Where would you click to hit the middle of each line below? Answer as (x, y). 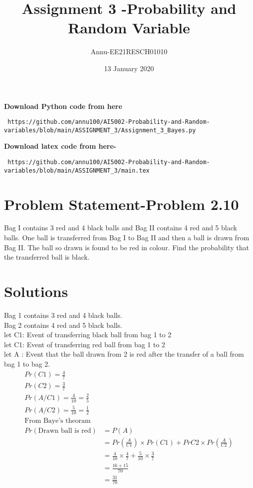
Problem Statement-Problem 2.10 (122, 204)
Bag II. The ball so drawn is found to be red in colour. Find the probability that (126, 247)
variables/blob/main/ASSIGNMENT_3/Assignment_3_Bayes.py (100, 130)
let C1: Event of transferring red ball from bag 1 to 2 (85, 344)
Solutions (36, 291)
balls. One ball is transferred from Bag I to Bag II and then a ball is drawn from (127, 238)
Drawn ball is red (65, 431)
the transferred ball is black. (47, 257)
